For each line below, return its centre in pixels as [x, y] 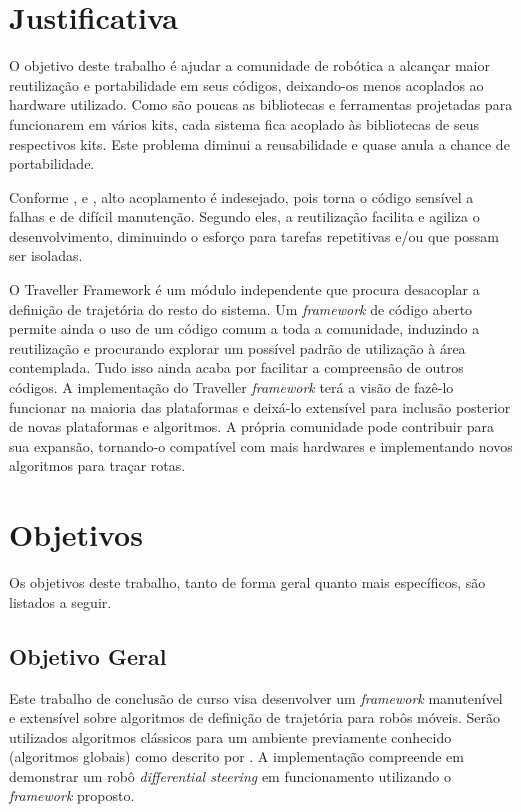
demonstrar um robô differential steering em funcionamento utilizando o [230, 775]
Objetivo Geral [88, 655]
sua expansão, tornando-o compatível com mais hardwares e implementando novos [261, 445]
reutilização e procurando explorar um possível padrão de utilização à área [237, 347]
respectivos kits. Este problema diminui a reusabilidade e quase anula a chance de [259, 143]
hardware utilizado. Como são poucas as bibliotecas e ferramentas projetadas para [261, 104]
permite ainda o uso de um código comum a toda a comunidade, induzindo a [244, 328]
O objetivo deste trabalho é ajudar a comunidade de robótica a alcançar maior [249, 65]
